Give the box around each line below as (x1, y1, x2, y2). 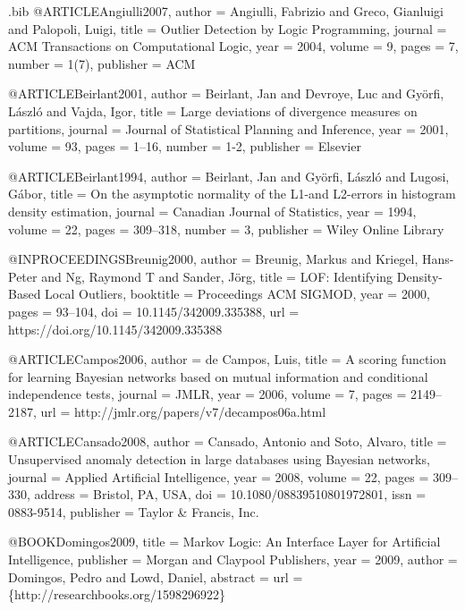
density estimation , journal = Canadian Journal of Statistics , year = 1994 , (8, 201, 417, 220)
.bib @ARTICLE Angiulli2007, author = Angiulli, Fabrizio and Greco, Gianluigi (8, 2, 444, 20)
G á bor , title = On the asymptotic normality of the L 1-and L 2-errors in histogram (8, 184, 456, 203)
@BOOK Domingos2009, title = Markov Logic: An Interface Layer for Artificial (8, 532, 441, 551)
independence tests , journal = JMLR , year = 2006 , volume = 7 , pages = (8, 385, 407, 403)
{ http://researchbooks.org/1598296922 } (8, 585, 225, 604)
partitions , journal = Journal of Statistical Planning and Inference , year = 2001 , (8, 119, 449, 138)
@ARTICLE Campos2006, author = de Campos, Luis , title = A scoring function (8, 350, 447, 369)
